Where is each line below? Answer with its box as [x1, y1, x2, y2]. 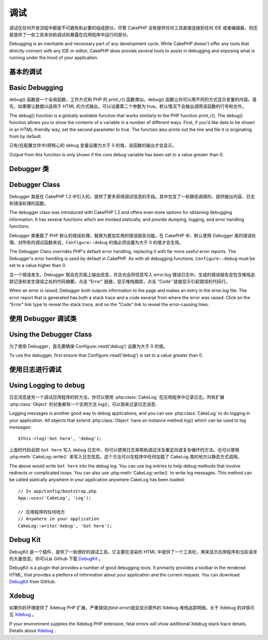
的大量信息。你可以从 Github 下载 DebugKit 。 [9, 556, 104, 562]
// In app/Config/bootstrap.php [18, 488, 97, 494]
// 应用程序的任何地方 [18, 509, 66, 514]
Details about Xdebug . [9, 628, 56, 634]
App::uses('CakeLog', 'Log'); [18, 495, 92, 501]
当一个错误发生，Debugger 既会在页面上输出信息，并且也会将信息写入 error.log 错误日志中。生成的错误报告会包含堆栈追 [9, 271, 255, 277]
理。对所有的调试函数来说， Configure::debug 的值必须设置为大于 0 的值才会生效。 [9, 240, 184, 246]
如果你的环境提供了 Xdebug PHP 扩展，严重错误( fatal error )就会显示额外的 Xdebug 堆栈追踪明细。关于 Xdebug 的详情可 [9, 605, 255, 611]
